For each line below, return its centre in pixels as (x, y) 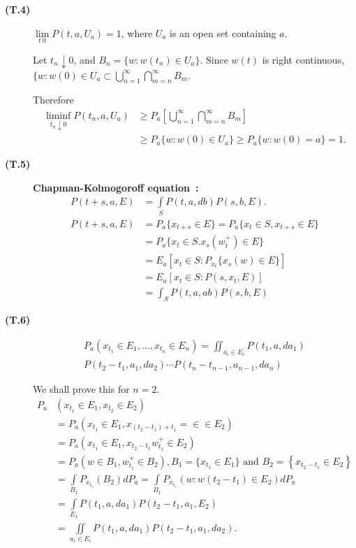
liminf (58, 116)
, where (137, 33)
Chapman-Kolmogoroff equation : (116, 187)
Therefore (53, 100)
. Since (214, 59)
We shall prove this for (81, 389)
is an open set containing (223, 33)
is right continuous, (303, 59)
